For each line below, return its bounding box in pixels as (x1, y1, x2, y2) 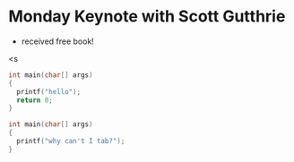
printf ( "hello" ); (16, 87, 82, 96)
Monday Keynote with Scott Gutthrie (8, 6, 286, 27)
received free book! (21, 36, 95, 47)
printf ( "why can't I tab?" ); (16, 137, 125, 146)
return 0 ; (16, 96, 53, 105)
